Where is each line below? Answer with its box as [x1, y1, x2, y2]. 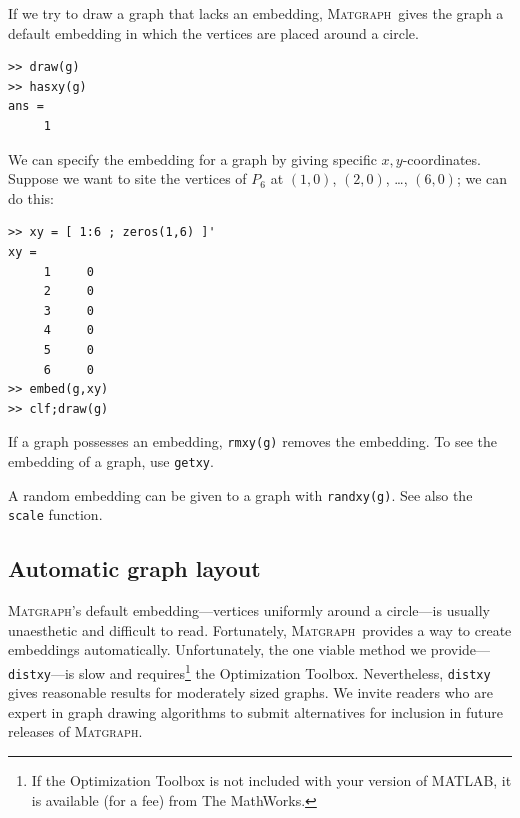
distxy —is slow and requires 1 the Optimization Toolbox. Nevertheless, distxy [8, 659, 491, 683]
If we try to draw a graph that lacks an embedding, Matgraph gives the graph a [8, 3, 504, 23]
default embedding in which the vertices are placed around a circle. [8, 22, 419, 43]
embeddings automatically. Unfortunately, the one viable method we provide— [8, 639, 491, 660]
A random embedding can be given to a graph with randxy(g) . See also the [8, 484, 473, 505]
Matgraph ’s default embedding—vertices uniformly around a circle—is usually [8, 600, 490, 621]
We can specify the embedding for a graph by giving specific [8, 148, 377, 169]
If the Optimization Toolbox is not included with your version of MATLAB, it [31, 769, 512, 790]
